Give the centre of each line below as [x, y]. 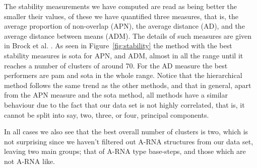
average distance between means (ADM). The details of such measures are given [128, 35]
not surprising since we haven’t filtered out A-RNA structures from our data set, [129, 141]
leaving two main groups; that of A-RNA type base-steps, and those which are [125, 151]
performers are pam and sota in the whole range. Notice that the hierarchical [123, 75]
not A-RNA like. [29, 161]
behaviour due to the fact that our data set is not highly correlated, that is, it [124, 104]
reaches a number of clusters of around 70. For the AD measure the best [116, 65]
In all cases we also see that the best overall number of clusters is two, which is [126, 132]
